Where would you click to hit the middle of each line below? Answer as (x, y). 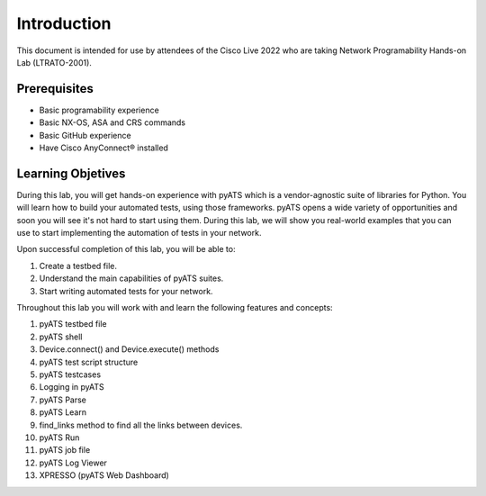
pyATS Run (59, 437)
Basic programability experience (99, 110)
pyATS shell (61, 337)
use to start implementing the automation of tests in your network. (139, 233)
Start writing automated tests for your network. (126, 291)
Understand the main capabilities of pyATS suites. (131, 278)
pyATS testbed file (73, 324)
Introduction (64, 23)
